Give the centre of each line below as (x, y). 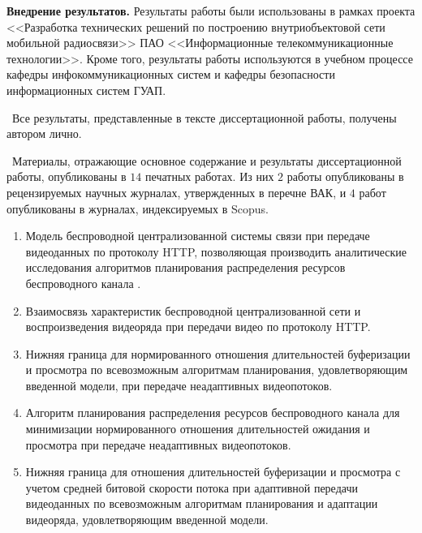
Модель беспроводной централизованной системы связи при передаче (198, 236)
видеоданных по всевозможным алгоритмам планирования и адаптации (202, 503)
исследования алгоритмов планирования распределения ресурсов (185, 267)
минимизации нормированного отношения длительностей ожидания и (198, 429)
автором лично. (44, 133)
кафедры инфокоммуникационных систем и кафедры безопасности (171, 74)
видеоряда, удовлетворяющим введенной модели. (147, 520)
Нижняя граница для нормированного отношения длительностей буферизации (218, 353)
